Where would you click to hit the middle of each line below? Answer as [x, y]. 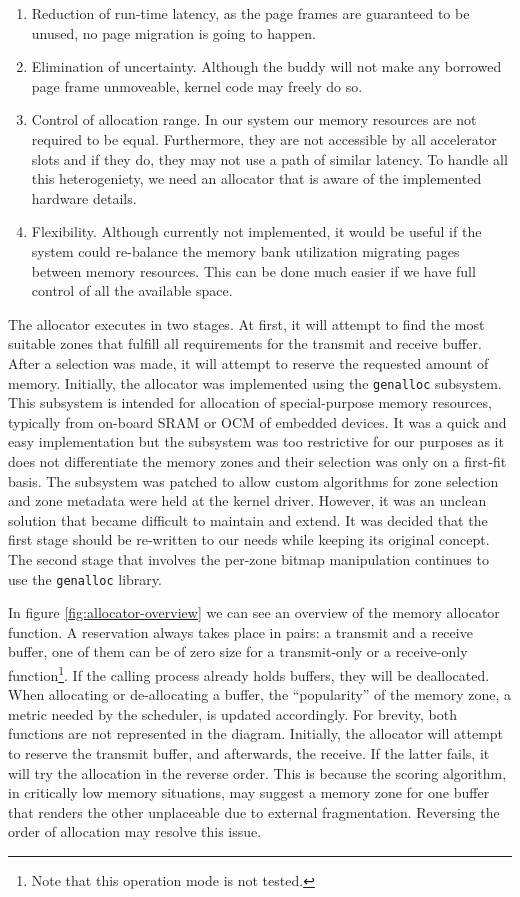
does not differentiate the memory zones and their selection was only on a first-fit [257, 460]
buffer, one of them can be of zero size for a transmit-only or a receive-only [238, 651]
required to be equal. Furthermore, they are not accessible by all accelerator [264, 138]
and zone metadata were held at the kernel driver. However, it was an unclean [247, 500]
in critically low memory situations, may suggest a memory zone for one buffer [249, 792]
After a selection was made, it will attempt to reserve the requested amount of [248, 362]
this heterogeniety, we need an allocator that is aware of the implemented [256, 178]
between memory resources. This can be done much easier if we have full [253, 270]
